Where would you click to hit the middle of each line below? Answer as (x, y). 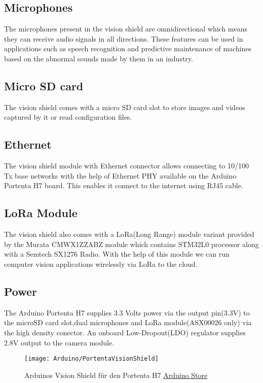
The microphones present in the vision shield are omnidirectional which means (126, 29)
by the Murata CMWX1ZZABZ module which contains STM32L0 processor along (131, 244)
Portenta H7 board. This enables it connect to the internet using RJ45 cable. (124, 185)
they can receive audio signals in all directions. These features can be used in (124, 38)
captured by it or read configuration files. (68, 117)
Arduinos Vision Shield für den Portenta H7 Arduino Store (116, 375)
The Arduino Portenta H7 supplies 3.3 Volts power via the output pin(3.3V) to (127, 312)
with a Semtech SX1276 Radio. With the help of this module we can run (117, 254)
